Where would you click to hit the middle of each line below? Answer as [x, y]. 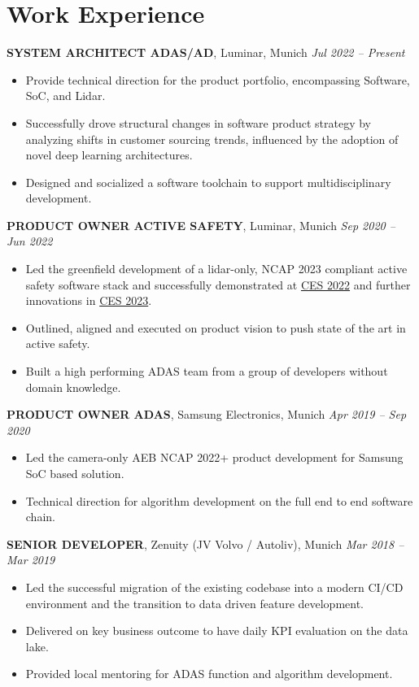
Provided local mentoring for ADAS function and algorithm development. [209, 674]
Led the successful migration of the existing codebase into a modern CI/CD [214, 587]
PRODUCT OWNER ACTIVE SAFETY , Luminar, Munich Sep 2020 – [201, 225]
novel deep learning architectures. [109, 155]
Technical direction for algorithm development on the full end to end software [219, 500]
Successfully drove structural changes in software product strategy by [198, 122]
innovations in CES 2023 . [89, 300]
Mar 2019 [31, 560]
